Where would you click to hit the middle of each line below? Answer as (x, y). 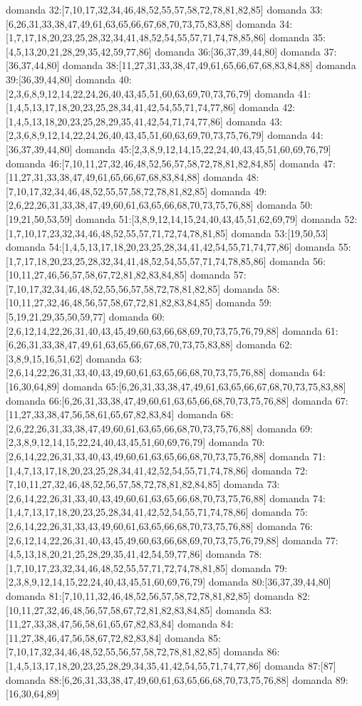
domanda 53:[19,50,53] (280, 233)
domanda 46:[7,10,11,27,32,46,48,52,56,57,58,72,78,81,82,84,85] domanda (163, 163)
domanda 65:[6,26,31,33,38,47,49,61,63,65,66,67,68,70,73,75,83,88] (205, 386)
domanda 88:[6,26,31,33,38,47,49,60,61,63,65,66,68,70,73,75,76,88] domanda (169, 679)
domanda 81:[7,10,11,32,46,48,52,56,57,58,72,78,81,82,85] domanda (150, 595)
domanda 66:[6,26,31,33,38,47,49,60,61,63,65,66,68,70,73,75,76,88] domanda (169, 400)
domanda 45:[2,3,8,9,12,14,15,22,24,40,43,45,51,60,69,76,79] (203, 149)
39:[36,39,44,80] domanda (61, 79)
